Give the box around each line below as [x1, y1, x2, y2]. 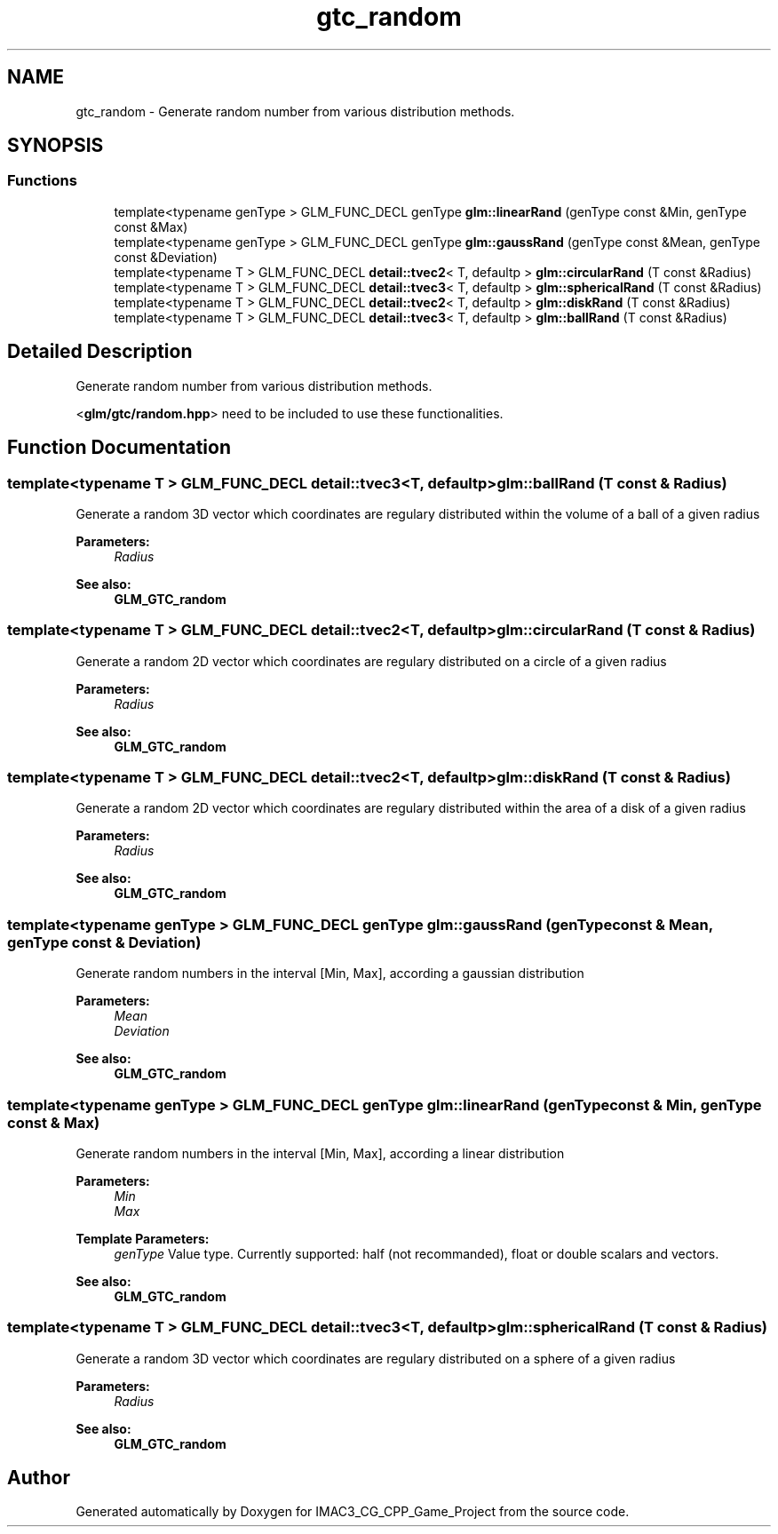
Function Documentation [7, 436, 231, 459]
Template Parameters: [75, 1230, 210, 1246]
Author [7, 1466, 70, 1490]
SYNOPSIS [7, 134, 104, 157]
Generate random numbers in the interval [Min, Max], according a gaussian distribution [75, 966, 584, 982]
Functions [7, 171, 77, 190]
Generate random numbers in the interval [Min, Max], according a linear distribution [75, 1145, 565, 1161]
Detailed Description [7, 340, 193, 363]
